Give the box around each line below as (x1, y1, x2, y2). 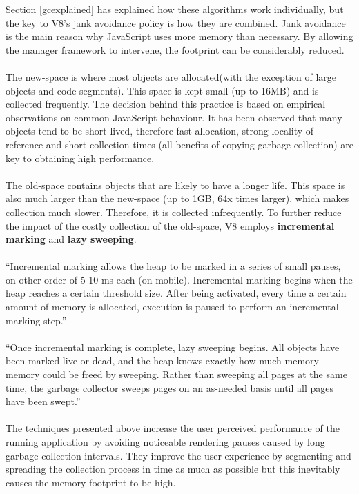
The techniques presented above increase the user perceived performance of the (6, 421, 340, 435)
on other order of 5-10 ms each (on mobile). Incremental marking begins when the (6, 272, 353, 286)
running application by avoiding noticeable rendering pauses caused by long (6, 435, 325, 448)
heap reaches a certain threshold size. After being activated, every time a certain (6, 286, 347, 300)
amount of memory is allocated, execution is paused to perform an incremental (6, 299, 339, 314)
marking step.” (6, 313, 67, 327)
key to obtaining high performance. (6, 150, 155, 165)
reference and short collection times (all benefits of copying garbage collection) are (6, 137, 354, 151)
